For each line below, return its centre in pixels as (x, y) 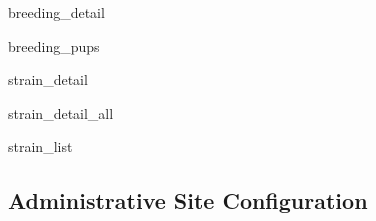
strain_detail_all (61, 112)
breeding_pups (54, 45)
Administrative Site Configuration (188, 200)
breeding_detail (56, 12)
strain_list (40, 146)
